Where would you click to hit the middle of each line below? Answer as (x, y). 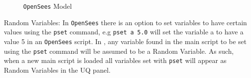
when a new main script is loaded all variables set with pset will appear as (115, 60)
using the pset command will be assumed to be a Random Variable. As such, (119, 51)
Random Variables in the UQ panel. (57, 70)
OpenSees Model (48, 6)
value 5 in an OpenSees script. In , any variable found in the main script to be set (125, 41)
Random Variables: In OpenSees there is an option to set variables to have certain (125, 22)
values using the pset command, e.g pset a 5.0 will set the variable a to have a (124, 32)
